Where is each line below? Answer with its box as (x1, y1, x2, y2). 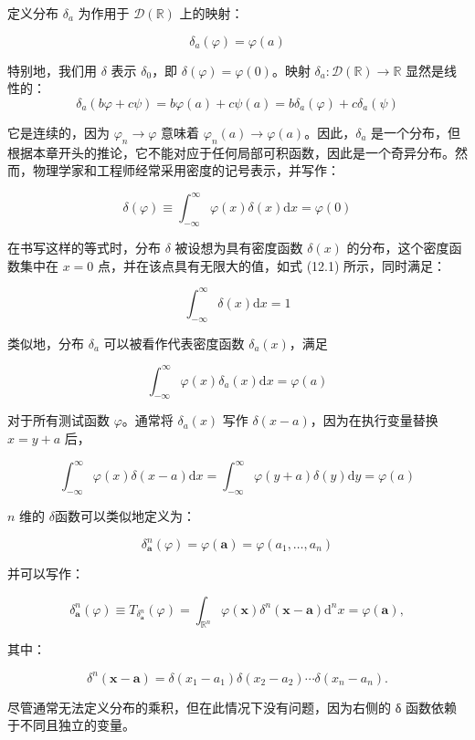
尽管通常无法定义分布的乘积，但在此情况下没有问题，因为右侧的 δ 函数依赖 (7, 697, 457, 716)
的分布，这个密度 (346, 238, 449, 257)
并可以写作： (7, 564, 84, 583)
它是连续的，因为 (7, 122, 110, 141)
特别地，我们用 (7, 60, 97, 79)
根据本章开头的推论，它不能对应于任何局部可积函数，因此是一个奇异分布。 (7, 142, 455, 162)
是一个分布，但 (371, 122, 461, 141)
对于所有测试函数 (7, 411, 110, 430)
